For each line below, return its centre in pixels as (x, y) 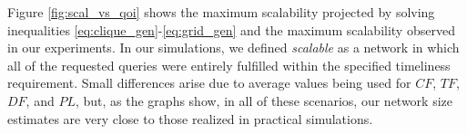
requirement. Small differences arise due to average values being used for (209, 83)
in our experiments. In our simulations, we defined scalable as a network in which (233, 48)
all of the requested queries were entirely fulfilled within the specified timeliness (229, 65)
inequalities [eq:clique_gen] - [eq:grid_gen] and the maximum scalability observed (231, 29)
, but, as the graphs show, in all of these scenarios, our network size (264, 100)
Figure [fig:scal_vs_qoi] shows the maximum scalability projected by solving (221, 12)
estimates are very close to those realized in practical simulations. (190, 118)
